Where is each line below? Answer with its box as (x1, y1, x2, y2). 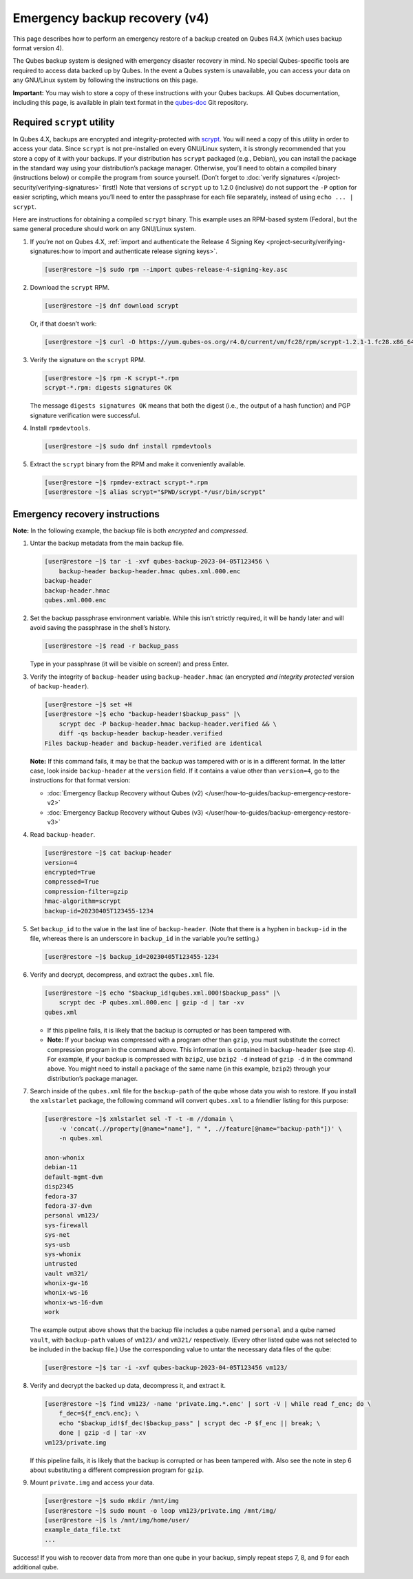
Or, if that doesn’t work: (30, 319, 97, 328)
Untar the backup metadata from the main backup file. (30, 539, 184, 548)
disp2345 (44, 1183, 74, 1191)
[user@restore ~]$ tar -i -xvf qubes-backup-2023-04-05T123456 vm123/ (44, 1364, 288, 1372)
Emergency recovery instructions (12, 508, 160, 520)
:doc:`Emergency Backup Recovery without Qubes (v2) (47, 788, 204, 797)
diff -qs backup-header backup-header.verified (59, 730, 223, 737)
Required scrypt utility (12, 116, 115, 128)
